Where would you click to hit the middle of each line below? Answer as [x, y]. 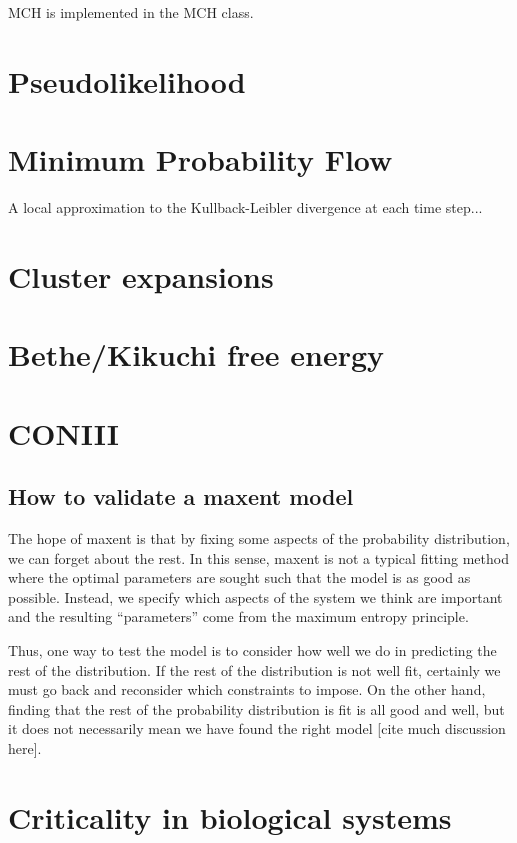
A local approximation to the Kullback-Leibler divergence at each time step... [245, 207]
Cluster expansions [141, 275]
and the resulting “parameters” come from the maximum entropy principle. [238, 616]
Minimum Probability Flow [200, 159]
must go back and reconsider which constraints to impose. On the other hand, [247, 689]
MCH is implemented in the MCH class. [131, 12]
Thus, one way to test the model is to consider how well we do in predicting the [252, 649]
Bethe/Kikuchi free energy [196, 354]
